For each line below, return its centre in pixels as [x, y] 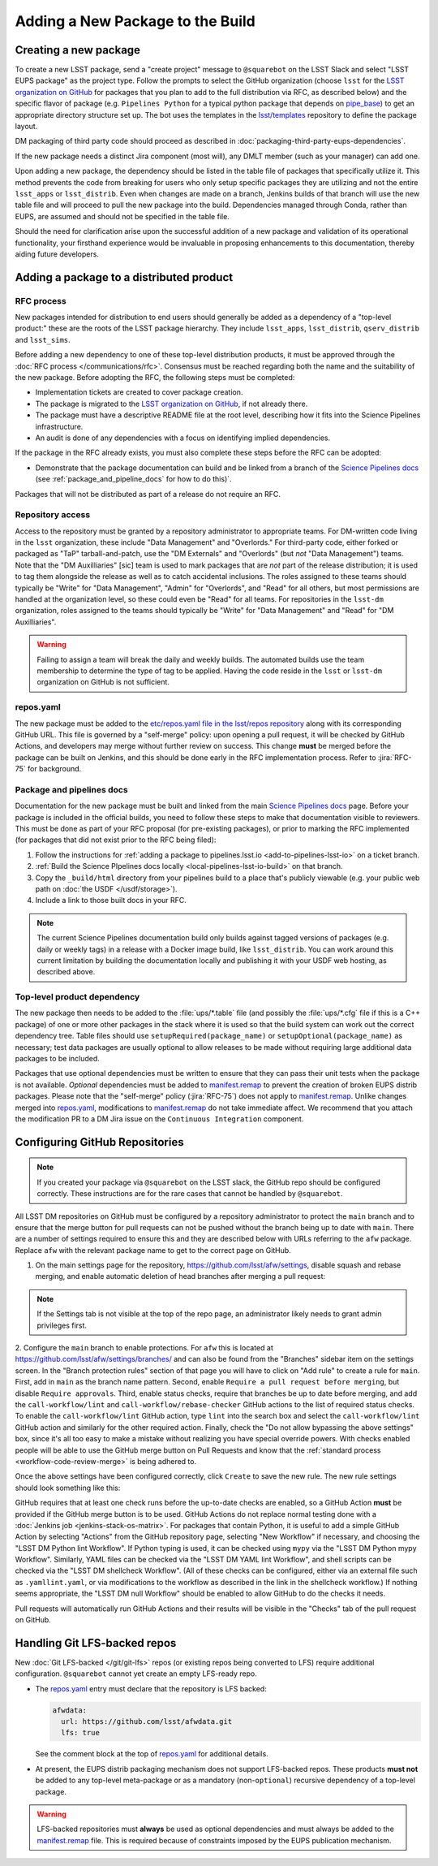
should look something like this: [68, 1488]
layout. [26, 127]
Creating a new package [78, 50]
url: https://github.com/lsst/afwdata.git [147, 1722]
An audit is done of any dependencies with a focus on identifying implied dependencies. [183, 438]
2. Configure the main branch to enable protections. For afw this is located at [144, 1348]
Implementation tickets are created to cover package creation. [139, 392]
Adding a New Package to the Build [135, 21]
